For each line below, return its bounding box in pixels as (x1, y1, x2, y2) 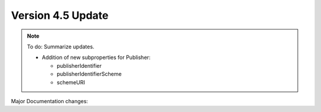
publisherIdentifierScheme (56, 71, 122, 78)
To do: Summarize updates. (27, 43, 95, 50)
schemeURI (56, 78, 86, 85)
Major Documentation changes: (11, 97, 89, 104)
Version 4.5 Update (11, 9, 109, 22)
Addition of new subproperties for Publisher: (42, 54, 151, 61)
